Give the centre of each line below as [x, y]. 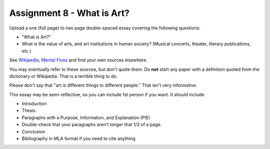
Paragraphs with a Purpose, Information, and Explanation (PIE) [86, 118]
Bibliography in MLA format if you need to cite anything [79, 139]
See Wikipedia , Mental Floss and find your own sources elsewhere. [78, 60]
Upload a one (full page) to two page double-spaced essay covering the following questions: [105, 28]
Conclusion [33, 132]
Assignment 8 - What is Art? [69, 13]
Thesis [29, 111]
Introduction [34, 104]
